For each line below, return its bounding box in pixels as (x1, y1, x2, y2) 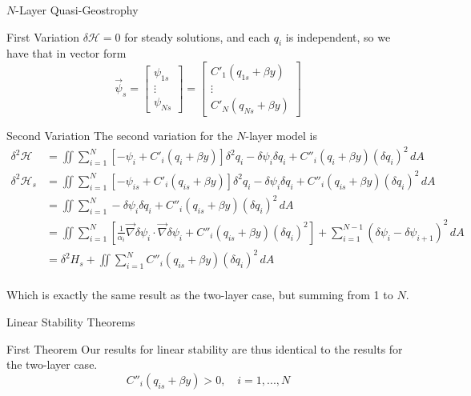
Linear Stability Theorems (6, 313, 135, 330)
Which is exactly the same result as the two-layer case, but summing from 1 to (6, 286, 393, 303)
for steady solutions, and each (124, 28, 271, 45)
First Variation (6, 28, 79, 45)
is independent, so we (285, 28, 391, 45)
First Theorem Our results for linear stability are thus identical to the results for (6, 340, 403, 357)
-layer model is (245, 127, 318, 144)
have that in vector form (6, 45, 127, 62)
